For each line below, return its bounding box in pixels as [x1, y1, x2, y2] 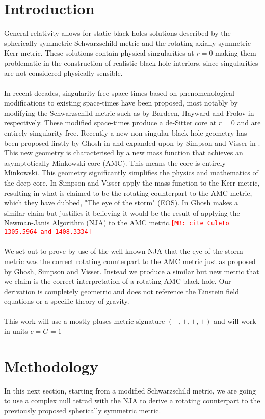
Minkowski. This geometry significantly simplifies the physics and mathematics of [4, 167, 258, 178]
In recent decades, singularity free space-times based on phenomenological [4, 87, 234, 98]
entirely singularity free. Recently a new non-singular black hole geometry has [4, 127, 247, 138]
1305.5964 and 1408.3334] [4, 228, 92, 236]
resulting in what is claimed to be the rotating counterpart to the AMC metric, [4, 187, 252, 198]
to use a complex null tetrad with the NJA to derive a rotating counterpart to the [4, 395, 260, 406]
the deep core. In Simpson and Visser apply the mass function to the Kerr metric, [4, 177, 260, 188]
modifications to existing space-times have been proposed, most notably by [4, 97, 238, 108]
